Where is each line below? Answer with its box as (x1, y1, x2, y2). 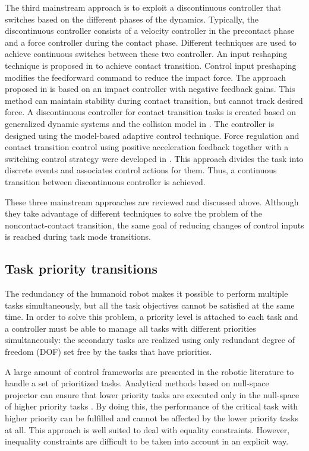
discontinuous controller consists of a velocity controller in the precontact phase (5, 24, 295, 37)
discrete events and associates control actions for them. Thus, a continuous (5, 164, 277, 176)
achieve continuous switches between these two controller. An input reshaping (5, 47, 288, 60)
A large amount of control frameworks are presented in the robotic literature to (5, 365, 294, 377)
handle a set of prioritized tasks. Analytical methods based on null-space (5, 377, 269, 389)
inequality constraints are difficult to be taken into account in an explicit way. (5, 435, 289, 447)
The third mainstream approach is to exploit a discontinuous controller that (5, 1, 282, 13)
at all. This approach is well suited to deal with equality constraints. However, (5, 423, 290, 436)
